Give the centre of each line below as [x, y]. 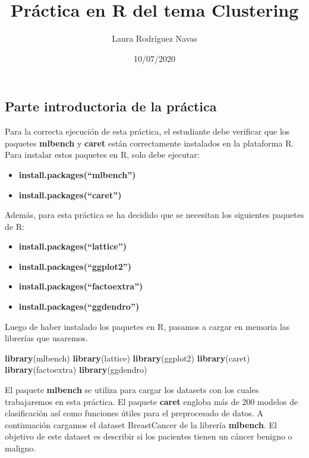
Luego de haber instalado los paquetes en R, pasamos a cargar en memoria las [147, 326]
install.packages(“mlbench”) [77, 174]
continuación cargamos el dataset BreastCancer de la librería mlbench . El [141, 424]
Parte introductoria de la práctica [111, 106]
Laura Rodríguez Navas [154, 38]
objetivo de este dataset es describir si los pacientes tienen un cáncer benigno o [149, 436]
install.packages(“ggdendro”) [79, 306]
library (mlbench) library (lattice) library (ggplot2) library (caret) [127, 358]
